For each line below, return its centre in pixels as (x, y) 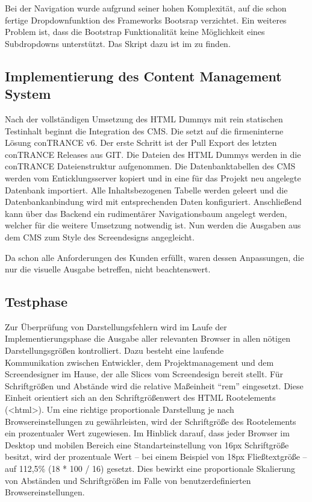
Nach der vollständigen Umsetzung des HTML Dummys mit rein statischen (144, 118)
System (28, 94)
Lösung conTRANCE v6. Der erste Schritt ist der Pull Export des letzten (141, 143)
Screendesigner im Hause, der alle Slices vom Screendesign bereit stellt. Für (144, 374)
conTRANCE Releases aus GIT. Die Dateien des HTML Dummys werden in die (153, 154)
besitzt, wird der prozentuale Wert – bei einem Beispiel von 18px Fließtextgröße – (156, 457)
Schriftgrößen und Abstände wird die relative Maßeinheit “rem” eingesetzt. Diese (154, 385)
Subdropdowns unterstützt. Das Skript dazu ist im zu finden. (118, 43)
